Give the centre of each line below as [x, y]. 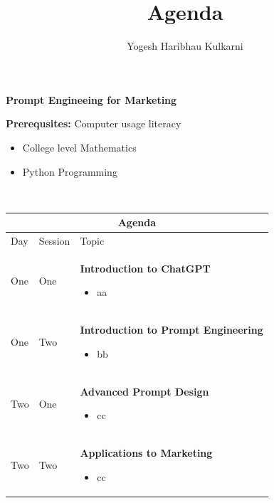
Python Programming [70, 171]
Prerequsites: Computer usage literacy [94, 123]
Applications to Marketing [146, 453]
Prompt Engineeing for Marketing [91, 99]
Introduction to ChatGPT [145, 268]
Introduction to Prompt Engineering [172, 330]
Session [54, 241]
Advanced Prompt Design [144, 391]
